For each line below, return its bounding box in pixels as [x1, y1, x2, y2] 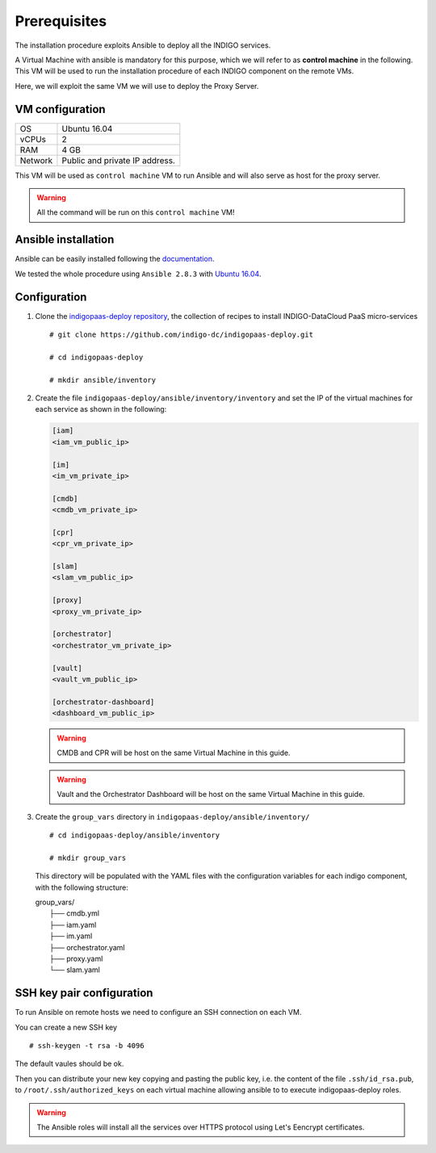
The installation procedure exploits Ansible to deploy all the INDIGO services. [15, 40, 271, 50]
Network [19, 154, 53, 166]
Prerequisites [15, 12, 107, 30]
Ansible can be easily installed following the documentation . [15, 254, 215, 264]
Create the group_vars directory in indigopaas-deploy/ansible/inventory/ [35, 811, 310, 821]
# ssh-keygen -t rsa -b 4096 [29, 1042, 145, 1050]
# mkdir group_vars [49, 853, 127, 862]
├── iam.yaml [49, 920, 97, 929]
